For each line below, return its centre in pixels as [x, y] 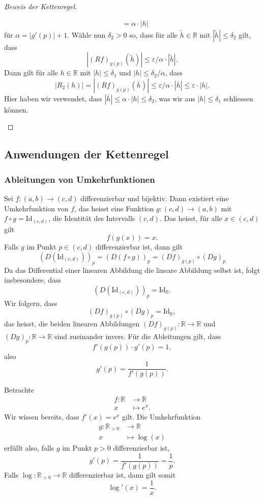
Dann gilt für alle [31, 73]
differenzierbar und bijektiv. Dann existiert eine [155, 198]
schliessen [238, 98]
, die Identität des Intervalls [92, 218]
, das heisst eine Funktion [114, 208]
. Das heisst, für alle [191, 218]
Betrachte [19, 390]
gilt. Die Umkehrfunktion [162, 417]
